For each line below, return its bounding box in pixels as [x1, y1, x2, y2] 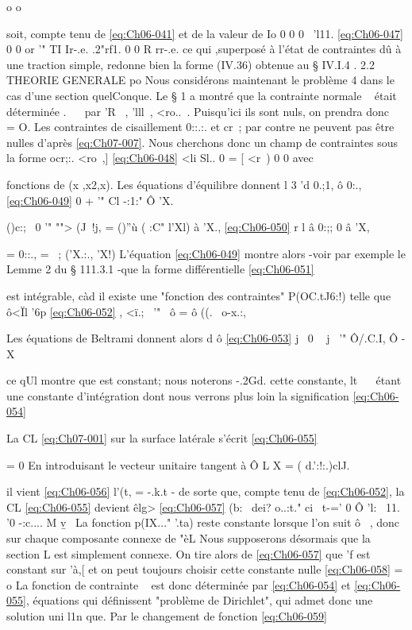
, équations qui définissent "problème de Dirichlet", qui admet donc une [25, 592, 373, 609]
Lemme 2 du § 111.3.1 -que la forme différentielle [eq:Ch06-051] [6, 261, 314, 277]
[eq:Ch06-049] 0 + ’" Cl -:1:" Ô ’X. [6, 191, 174, 208]
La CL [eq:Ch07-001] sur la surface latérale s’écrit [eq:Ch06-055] [6, 430, 318, 446]
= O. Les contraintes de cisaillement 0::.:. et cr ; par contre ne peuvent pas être [6, 118, 395, 135]
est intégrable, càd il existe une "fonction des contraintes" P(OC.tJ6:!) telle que [6, 287, 391, 303]
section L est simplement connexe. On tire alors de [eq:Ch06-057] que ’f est [6, 545, 371, 562]
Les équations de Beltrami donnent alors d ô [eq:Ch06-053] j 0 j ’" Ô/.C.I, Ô [6, 330, 399, 346]
